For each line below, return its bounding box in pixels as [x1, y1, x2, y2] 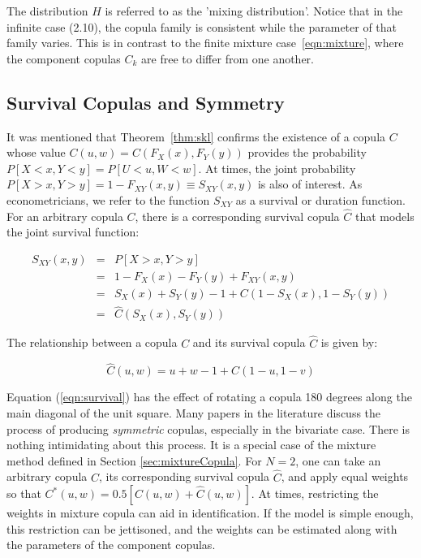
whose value [6, 144, 66, 161]
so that [6, 485, 41, 502]
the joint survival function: [6, 223, 140, 240]
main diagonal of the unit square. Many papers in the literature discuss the [6, 404, 381, 421]
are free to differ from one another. [141, 50, 314, 67]
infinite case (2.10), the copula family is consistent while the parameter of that [6, 18, 397, 35]
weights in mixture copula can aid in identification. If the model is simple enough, [6, 504, 414, 521]
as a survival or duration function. [235, 191, 406, 208]
